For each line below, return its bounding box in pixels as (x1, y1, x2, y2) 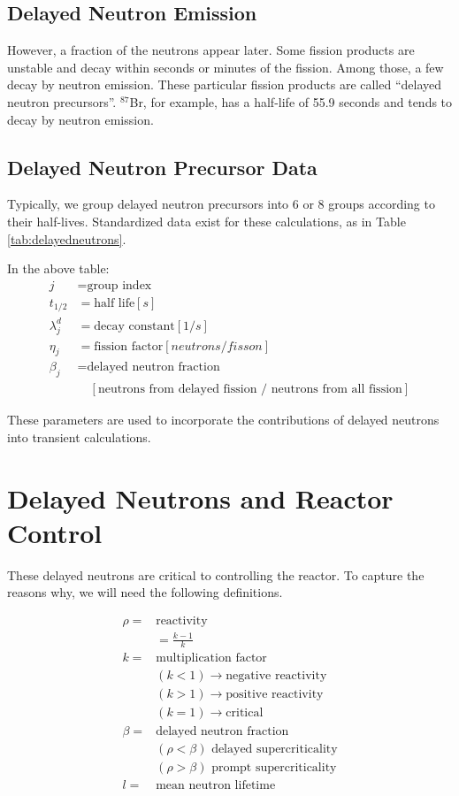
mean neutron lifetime (156, 778, 276, 792)
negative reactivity (226, 670, 327, 683)
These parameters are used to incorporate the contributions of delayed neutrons (7, 410, 440, 429)
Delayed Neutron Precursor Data (7, 153, 317, 180)
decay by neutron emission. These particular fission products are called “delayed (7, 75, 442, 94)
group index (87, 279, 152, 292)
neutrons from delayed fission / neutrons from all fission (97, 383, 402, 396)
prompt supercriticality (211, 761, 337, 774)
